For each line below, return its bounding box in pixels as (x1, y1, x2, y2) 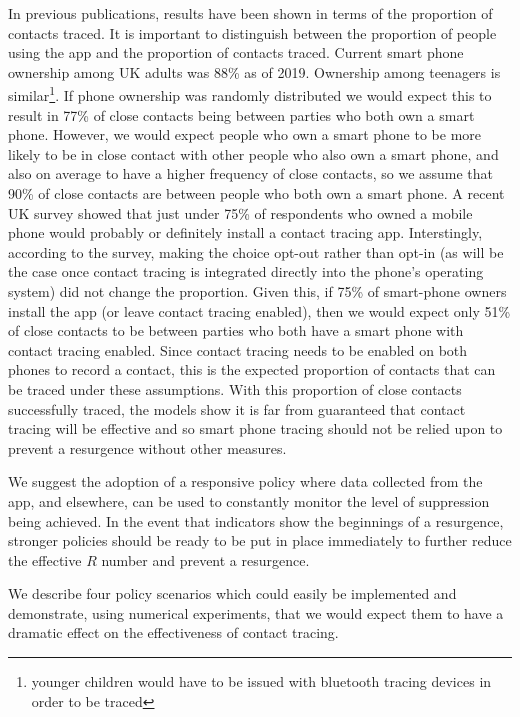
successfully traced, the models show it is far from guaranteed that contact (8, 398, 466, 419)
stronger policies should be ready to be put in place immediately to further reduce (8, 530, 512, 551)
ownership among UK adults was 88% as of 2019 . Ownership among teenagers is (8, 61, 501, 82)
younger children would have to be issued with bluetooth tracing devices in (31, 671, 492, 692)
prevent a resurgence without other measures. (8, 437, 287, 458)
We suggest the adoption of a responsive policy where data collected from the (8, 471, 483, 492)
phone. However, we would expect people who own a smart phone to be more (8, 124, 482, 145)
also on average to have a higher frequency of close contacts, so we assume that (8, 163, 494, 184)
